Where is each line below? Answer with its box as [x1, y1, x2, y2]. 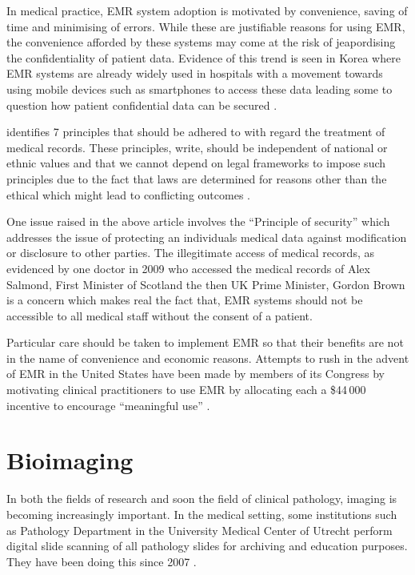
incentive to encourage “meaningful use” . [6, 396, 210, 413]
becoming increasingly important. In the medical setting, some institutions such [6, 505, 397, 522]
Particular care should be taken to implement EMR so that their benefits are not [6, 334, 404, 351]
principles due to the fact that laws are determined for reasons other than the [6, 170, 387, 187]
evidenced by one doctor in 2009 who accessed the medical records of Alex [6, 259, 370, 276]
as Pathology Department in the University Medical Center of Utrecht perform [6, 521, 393, 538]
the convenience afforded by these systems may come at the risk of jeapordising [6, 34, 396, 50]
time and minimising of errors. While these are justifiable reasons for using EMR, [6, 18, 405, 34]
